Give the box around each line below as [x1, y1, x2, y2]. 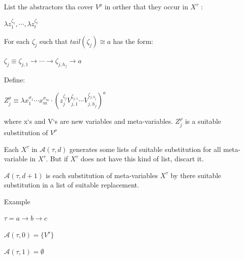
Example [4, 196, 30, 206]
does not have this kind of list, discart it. [81, 153, 204, 164]
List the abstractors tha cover [4, 1, 93, 11]
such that [39, 36, 68, 46]
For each [4, 36, 30, 46]
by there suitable [170, 170, 221, 180]
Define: [4, 74, 25, 85]
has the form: [113, 36, 153, 46]
